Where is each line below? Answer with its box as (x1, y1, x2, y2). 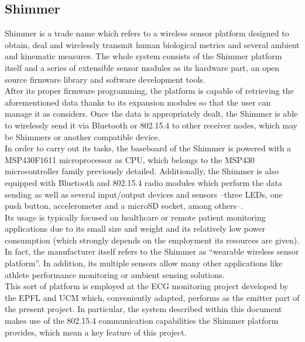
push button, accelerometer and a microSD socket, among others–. (5, 199, 243, 212)
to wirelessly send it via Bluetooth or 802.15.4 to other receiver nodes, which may (5, 118, 297, 131)
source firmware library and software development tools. (5, 73, 205, 85)
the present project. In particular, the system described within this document (5, 303, 282, 315)
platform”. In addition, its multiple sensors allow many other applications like (5, 257, 283, 269)
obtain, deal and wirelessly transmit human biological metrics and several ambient (5, 38, 300, 50)
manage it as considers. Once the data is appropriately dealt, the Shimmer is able (5, 107, 298, 120)
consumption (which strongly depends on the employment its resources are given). (5, 233, 300, 246)
